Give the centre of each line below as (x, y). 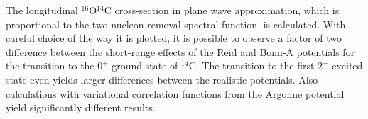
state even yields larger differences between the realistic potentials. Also (162, 79)
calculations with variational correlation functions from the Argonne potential (175, 93)
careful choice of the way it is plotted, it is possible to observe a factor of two (174, 38)
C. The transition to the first (251, 66)
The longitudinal (42, 10)
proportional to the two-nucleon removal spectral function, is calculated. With (176, 24)
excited (347, 66)
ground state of (145, 66)
